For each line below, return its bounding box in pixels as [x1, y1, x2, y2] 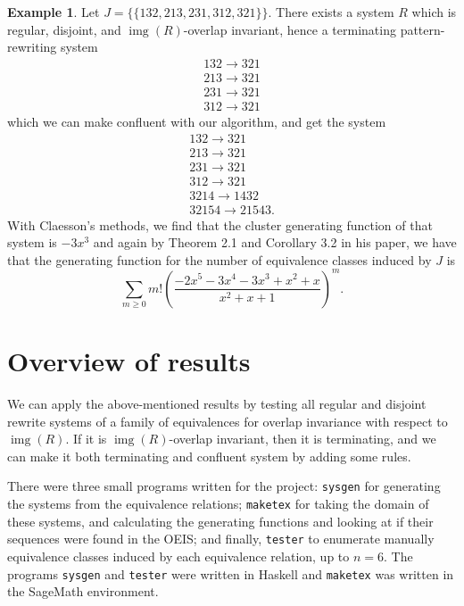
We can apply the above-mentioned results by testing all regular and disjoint [7, 394, 427, 413]
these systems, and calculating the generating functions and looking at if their [7, 511, 434, 530]
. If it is [65, 429, 107, 448]
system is [7, 233, 57, 252]
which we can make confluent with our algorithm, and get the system [7, 112, 386, 130]
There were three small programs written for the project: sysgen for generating [7, 477, 441, 495]
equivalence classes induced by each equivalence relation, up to [7, 547, 350, 566]
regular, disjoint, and [7, 20, 121, 38]
